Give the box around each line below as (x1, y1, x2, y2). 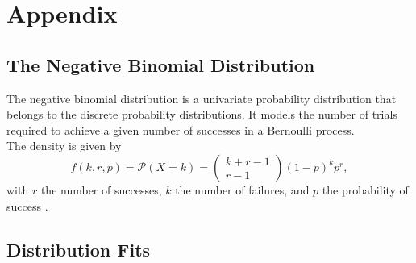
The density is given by (6, 137, 122, 154)
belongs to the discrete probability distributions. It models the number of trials (6, 106, 397, 123)
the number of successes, (40, 181, 162, 198)
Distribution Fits (6, 236, 151, 261)
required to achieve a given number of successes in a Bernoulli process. (6, 121, 355, 138)
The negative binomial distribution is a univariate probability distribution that (6, 90, 397, 106)
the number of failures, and (175, 181, 310, 198)
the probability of (322, 181, 409, 198)
